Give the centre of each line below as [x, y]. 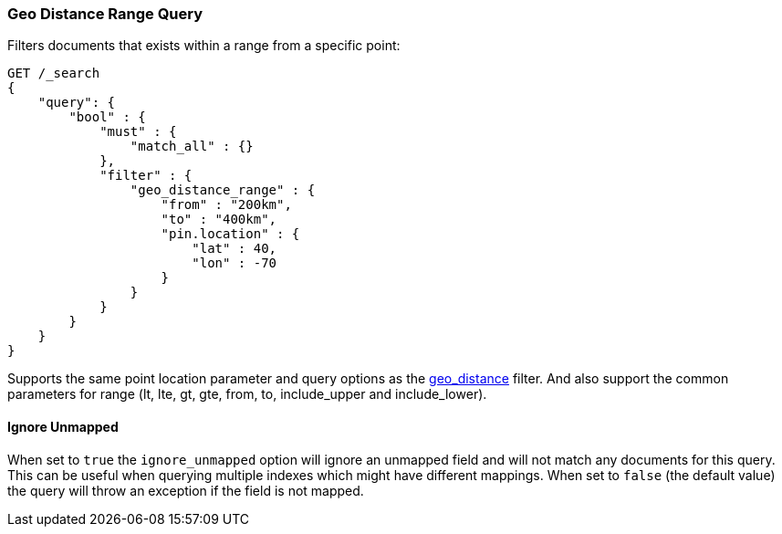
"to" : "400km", [219, 220]
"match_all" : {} [192, 147]
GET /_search [54, 73]
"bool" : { [107, 117]
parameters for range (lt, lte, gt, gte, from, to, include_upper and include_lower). [247, 394]
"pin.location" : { [230, 234]
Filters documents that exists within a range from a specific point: [204, 46]
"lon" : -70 [235, 263]
